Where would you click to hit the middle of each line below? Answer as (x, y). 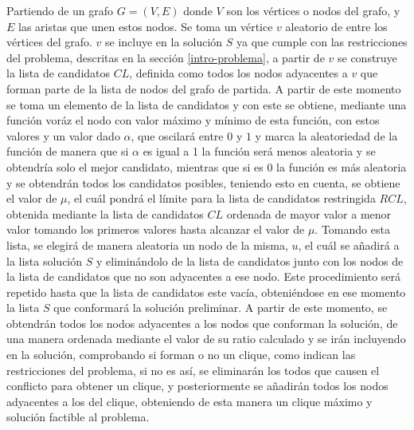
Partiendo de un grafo (60, 10)
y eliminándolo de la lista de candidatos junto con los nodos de (250, 260)
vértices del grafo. (49, 42)
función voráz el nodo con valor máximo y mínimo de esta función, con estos (193, 120)
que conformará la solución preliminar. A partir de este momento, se (221, 308)
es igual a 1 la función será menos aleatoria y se (259, 151)
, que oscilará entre (177, 135)
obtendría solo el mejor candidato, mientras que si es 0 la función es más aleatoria (207, 166)
